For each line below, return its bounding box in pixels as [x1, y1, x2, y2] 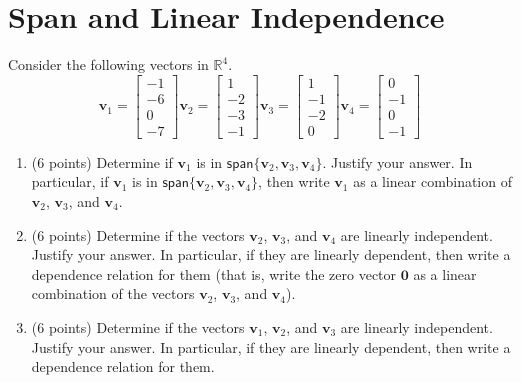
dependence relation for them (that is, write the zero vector [31, 263, 397, 284]
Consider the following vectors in [8, 54, 209, 75]
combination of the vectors [31, 283, 195, 304]
